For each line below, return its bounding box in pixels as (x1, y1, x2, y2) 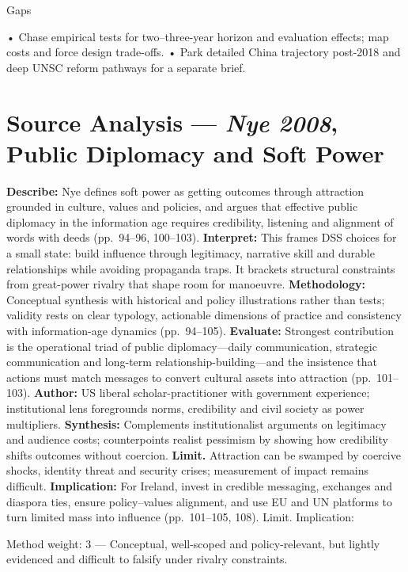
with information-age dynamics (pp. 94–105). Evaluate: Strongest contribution (6, 322, 394, 339)
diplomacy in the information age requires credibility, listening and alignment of (6, 213, 394, 230)
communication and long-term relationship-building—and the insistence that (6, 353, 377, 370)
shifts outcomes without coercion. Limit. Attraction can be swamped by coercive (6, 446, 401, 463)
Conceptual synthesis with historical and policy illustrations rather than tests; (6, 291, 385, 307)
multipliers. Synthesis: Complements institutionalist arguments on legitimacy (6, 415, 387, 432)
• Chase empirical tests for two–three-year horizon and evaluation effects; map (6, 28, 389, 44)
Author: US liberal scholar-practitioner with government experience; (34, 384, 370, 401)
